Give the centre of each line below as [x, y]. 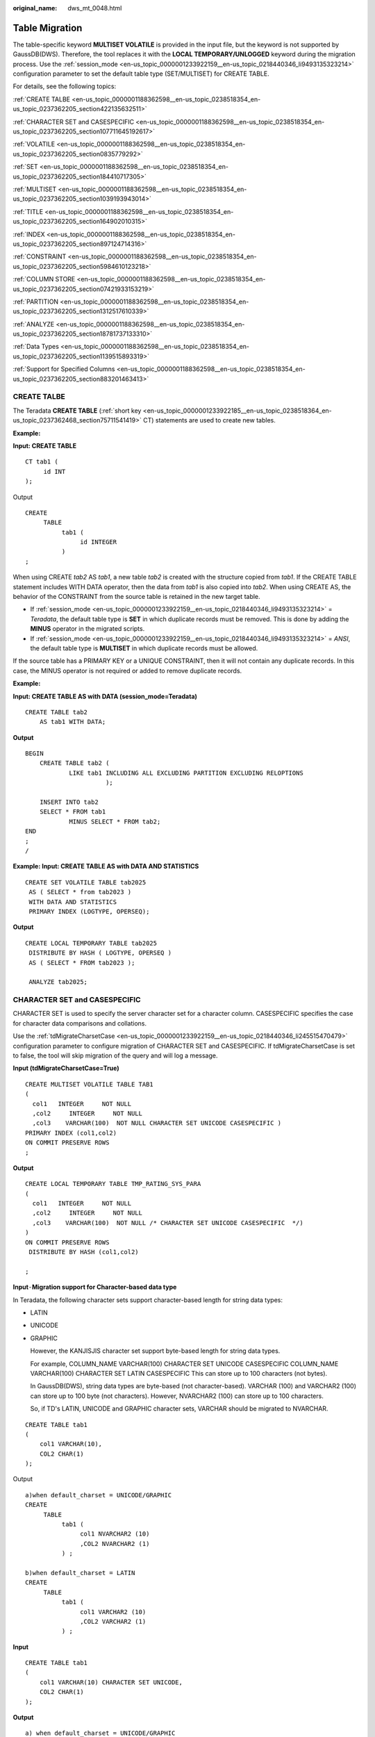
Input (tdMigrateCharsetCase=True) [66, 1068]
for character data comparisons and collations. [80, 1023]
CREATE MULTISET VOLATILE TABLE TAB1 [90, 1084]
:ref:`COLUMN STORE [44, 279]
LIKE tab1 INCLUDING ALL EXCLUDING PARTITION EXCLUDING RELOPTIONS [186, 773]
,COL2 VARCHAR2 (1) [113, 1621]
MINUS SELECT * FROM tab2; [115, 821]
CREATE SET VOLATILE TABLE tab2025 [86, 882]
